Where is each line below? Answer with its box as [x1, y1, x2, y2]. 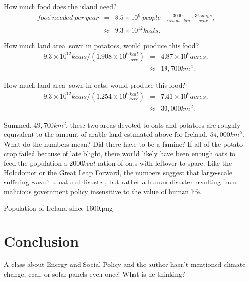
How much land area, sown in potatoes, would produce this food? [4, 40, 199, 50]
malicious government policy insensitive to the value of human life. [4, 186, 202, 196]
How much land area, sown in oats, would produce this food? [4, 80, 186, 90]
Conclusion [4, 231, 79, 251]
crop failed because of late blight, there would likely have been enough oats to [4, 148, 236, 158]
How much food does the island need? [4, 1, 116, 11]
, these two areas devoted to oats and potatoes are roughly [66, 119, 241, 130]
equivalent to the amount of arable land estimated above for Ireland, [4, 129, 208, 139]
